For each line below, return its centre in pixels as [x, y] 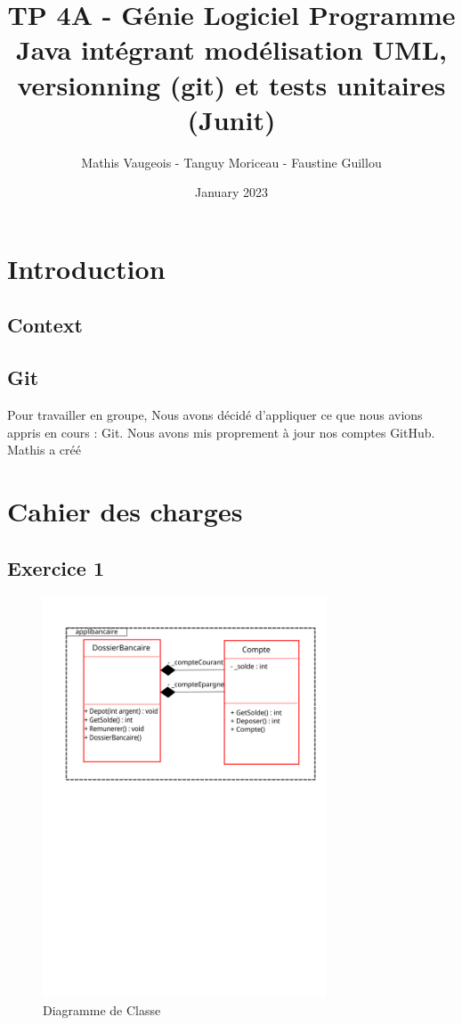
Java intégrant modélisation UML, [231, 49]
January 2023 [231, 192]
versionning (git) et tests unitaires [231, 84]
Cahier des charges [125, 511]
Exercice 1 [56, 567]
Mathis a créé [44, 450]
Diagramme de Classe [102, 1009]
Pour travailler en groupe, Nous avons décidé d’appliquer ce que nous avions [215, 415]
